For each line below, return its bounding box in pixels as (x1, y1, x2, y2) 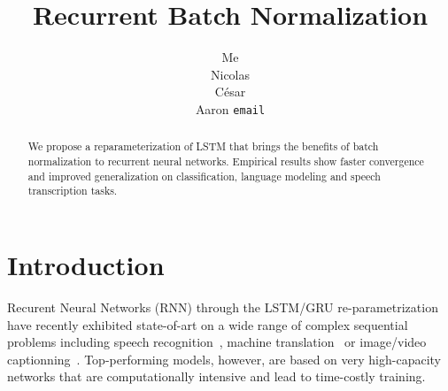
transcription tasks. (27, 183, 118, 198)
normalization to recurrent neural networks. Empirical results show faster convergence (27, 154, 424, 169)
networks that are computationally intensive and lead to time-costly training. (7, 367, 426, 386)
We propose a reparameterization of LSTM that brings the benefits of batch (27, 139, 379, 154)
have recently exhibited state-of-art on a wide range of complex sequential (7, 315, 408, 333)
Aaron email (195, 99, 266, 118)
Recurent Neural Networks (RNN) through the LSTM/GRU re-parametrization (7, 297, 438, 316)
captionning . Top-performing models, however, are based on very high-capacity (7, 349, 441, 368)
